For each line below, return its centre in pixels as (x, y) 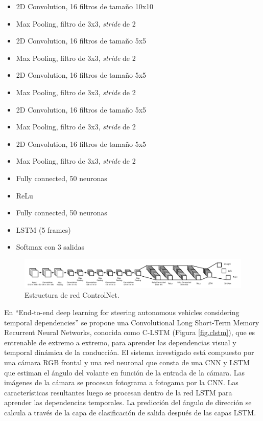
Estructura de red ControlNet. (72, 295)
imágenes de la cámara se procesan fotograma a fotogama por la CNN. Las (121, 382)
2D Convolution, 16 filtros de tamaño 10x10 (85, 6)
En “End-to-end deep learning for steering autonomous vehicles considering (122, 312)
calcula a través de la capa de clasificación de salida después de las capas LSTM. (130, 412)
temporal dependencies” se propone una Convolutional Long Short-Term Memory (132, 322)
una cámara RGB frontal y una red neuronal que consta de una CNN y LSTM (127, 362)
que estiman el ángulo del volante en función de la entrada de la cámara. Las (124, 372)
